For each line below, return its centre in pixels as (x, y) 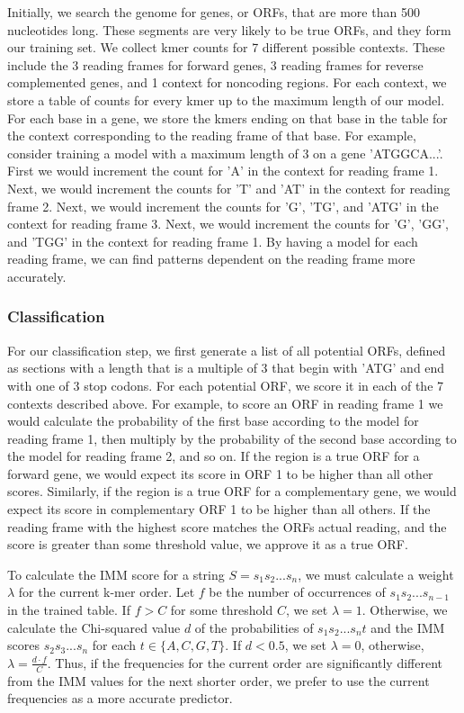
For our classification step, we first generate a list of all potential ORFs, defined (227, 350)
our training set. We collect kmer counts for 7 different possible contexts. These (226, 47)
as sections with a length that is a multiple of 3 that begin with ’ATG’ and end (226, 368)
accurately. (37, 276)
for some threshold (222, 610)
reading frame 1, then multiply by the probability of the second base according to (232, 438)
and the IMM (408, 627)
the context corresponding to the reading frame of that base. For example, (212, 135)
